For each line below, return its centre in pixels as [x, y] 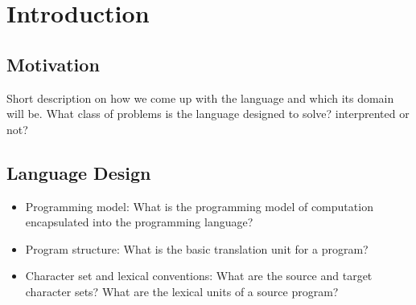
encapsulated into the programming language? [139, 222]
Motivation [53, 64]
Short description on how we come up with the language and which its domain [200, 98]
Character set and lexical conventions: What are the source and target [199, 276]
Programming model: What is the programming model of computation [199, 206]
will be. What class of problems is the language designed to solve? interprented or [208, 114]
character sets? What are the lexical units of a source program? [182, 291]
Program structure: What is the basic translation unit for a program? [197, 248]
